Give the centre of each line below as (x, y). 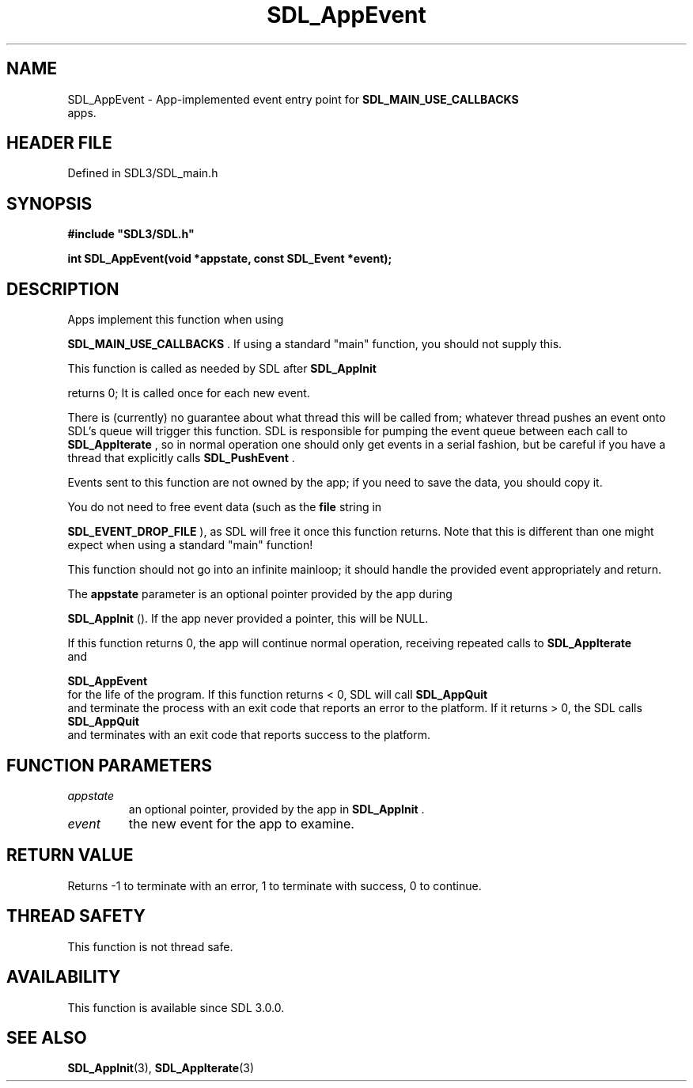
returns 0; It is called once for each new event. (189, 393)
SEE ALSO (47, 1037)
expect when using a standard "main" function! (190, 545)
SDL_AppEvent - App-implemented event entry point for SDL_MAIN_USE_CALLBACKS (293, 99)
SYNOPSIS (49, 203)
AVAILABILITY (64, 977)
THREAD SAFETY (76, 916)
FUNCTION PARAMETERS (109, 765)
